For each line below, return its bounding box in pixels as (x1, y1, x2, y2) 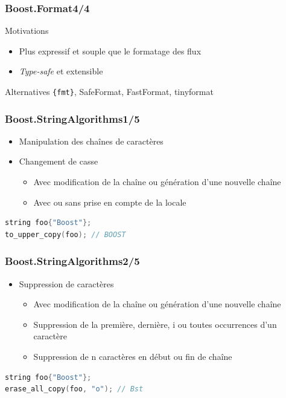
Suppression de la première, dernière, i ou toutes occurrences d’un (33, 318, 277, 330)
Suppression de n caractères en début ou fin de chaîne (33, 350, 232, 363)
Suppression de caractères (19, 277, 114, 290)
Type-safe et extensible (19, 65, 103, 77)
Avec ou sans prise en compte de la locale (33, 195, 186, 208)
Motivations (5, 24, 49, 37)
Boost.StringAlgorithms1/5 (5, 111, 140, 126)
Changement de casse (19, 155, 98, 168)
